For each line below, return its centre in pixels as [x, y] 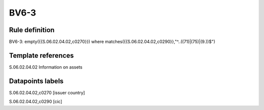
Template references [42, 55]
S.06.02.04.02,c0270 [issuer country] [47, 92]
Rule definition [32, 30]
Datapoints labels [36, 81]
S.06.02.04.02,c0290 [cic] [36, 102]
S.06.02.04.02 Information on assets [46, 67]
